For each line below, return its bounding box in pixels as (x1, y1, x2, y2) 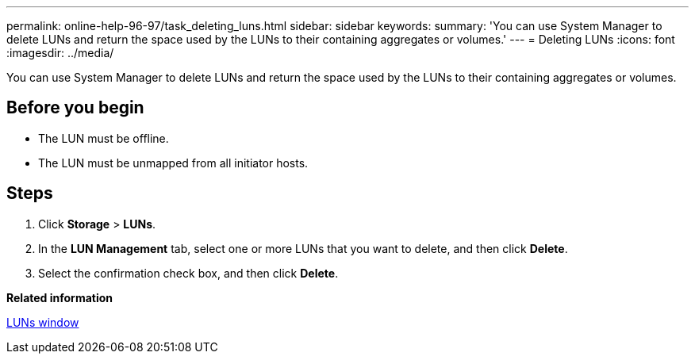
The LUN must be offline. (38, 131, 169, 145)
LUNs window (6, 315, 79, 329)
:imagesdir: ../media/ (6, 46, 114, 59)
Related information (6, 290, 113, 304)
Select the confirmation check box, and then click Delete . (38, 266, 339, 280)
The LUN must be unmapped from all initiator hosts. (38, 155, 309, 170)
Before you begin (6, 98, 144, 118)
